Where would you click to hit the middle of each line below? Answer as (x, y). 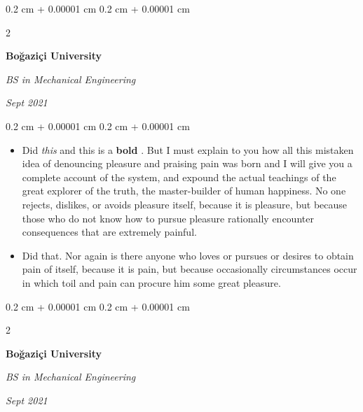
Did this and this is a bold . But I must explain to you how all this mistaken (188, 149)
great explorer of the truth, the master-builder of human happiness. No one (184, 191)
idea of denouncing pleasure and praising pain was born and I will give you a (187, 163)
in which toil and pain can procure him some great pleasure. (151, 282)
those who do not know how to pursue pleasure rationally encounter (168, 218)
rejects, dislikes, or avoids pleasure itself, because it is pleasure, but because (185, 204)
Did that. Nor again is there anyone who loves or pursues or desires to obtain (188, 255)
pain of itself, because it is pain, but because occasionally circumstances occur (190, 269)
